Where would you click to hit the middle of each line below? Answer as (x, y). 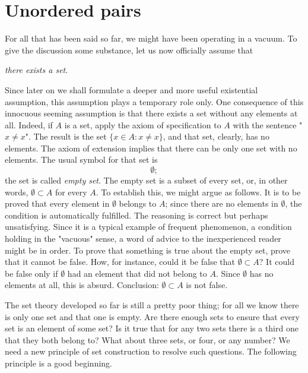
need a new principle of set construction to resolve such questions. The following (151, 351)
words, (17, 192)
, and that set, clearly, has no (216, 136)
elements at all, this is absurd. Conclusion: (82, 285)
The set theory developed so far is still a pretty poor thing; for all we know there (152, 305)
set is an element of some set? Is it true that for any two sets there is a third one (152, 328)
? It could (277, 262)
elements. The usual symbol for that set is (81, 159)
